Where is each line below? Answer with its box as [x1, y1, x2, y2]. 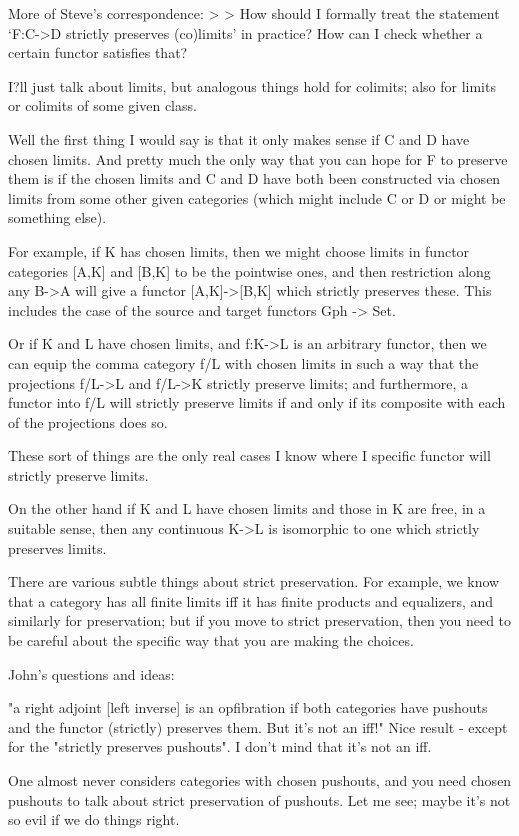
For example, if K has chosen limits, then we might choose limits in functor [8, 240, 470, 261]
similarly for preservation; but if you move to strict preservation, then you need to [8, 610, 512, 631]
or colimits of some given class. [8, 95, 197, 116]
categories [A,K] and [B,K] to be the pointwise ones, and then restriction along [8, 260, 491, 281]
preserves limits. [8, 537, 107, 558]
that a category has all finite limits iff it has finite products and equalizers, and [8, 590, 494, 611]
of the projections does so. [8, 411, 168, 432]
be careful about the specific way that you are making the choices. [8, 630, 414, 651]
